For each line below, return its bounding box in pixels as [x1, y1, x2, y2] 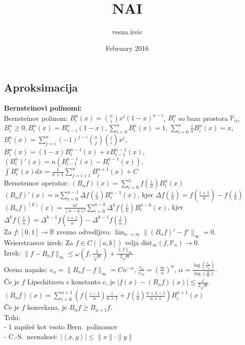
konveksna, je [27, 302, 67, 312]
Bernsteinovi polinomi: [4, 103, 82, 113]
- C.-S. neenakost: [4, 331, 58, 341]
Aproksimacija [4, 80, 78, 95]
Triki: [4, 312, 21, 322]
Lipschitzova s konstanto [27, 276, 101, 287]
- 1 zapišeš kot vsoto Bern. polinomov [4, 322, 118, 332]
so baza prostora [178, 113, 228, 123]
